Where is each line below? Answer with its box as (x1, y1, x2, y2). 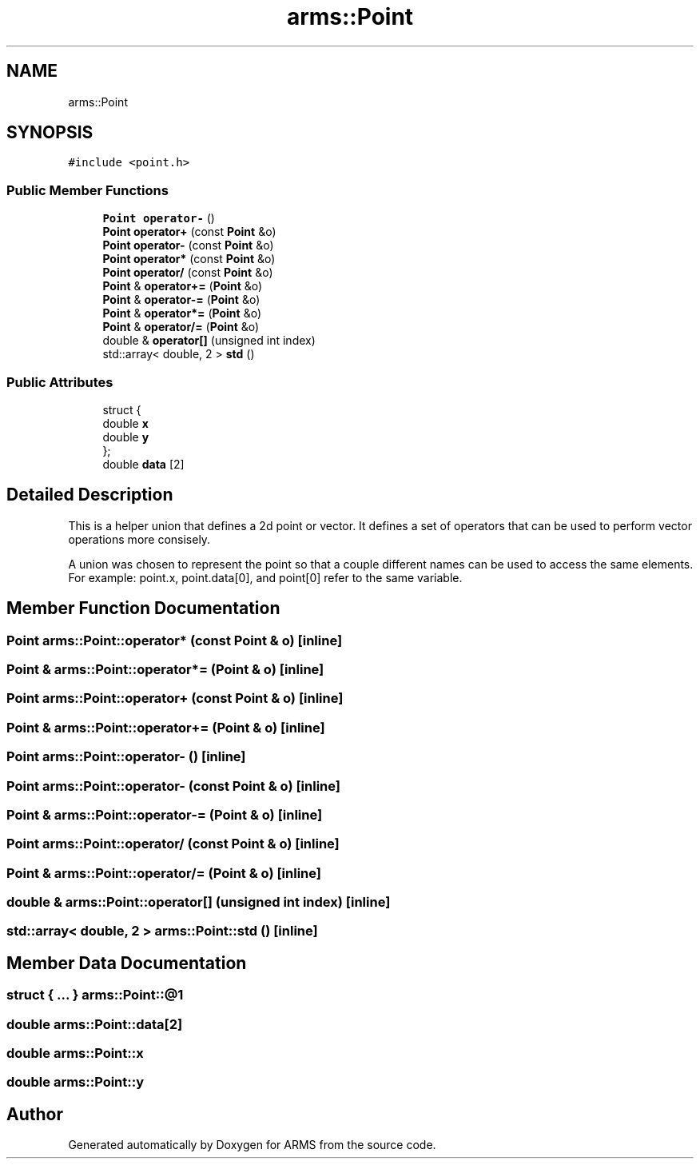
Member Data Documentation (6, 952, 247, 973)
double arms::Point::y (6, 1074, 145, 1091)
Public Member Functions (6, 182, 169, 198)
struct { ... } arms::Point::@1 (6, 987, 184, 1003)
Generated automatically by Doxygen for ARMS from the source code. (68, 1138, 436, 1152)
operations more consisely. (68, 532, 211, 546)
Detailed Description (6, 485, 173, 505)
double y (102, 429, 149, 444)
